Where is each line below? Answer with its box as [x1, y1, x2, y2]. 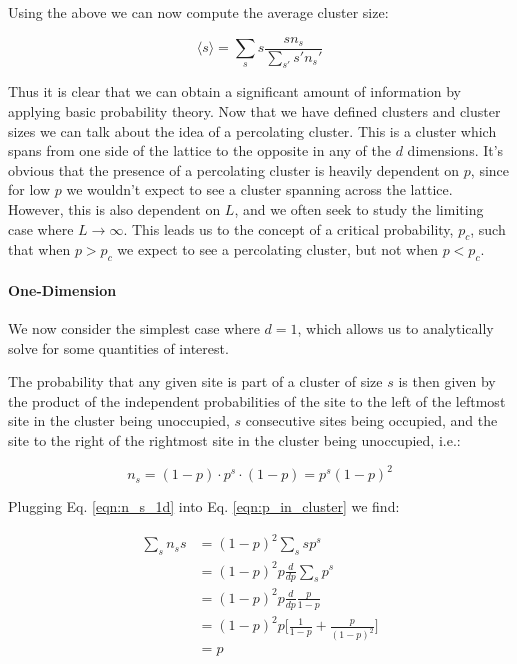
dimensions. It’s [407, 140, 504, 161]
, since [470, 159, 510, 180]
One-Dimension [8, 279, 117, 300]
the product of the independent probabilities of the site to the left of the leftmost [8, 390, 506, 411]
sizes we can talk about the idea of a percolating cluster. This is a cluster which [8, 120, 497, 141]
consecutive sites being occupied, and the [245, 410, 498, 431]
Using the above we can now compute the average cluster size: [8, 2, 389, 22]
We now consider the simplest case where [8, 318, 260, 338]
